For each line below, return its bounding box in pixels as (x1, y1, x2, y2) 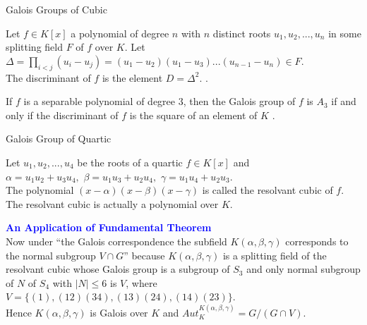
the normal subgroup (6, 247, 96, 262)
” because (124, 247, 165, 262)
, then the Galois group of (183, 94, 296, 109)
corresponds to (285, 233, 349, 248)
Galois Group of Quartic (6, 131, 112, 146)
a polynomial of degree (71, 25, 169, 40)
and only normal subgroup (246, 262, 361, 276)
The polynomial (6, 183, 74, 197)
